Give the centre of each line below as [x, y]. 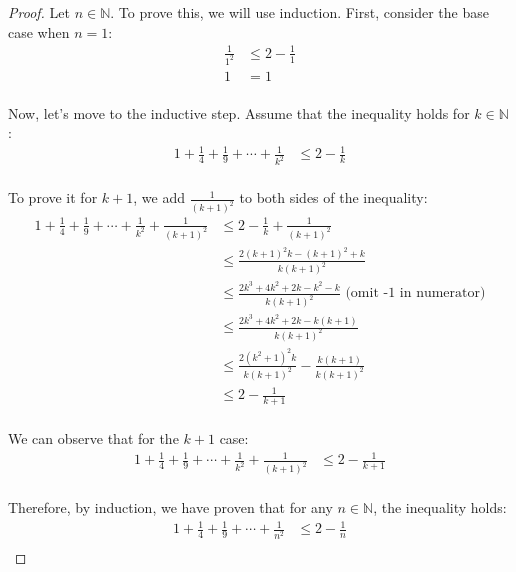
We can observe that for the [93, 438]
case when [39, 31]
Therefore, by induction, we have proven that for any [170, 507]
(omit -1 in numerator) [415, 293]
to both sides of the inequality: [333, 197]
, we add [159, 197]
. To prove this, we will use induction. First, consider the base [299, 12]
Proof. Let [39, 12]
